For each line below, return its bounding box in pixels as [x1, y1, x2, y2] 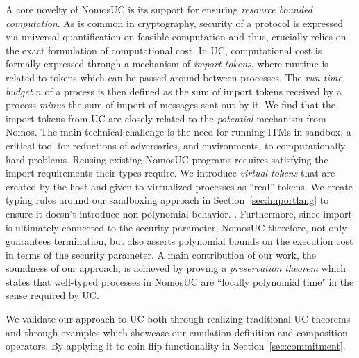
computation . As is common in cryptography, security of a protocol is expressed [6, 15, 344, 30]
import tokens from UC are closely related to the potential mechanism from [6, 111, 326, 125]
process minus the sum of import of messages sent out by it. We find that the [6, 97, 335, 112]
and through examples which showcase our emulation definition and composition [6, 325, 348, 339]
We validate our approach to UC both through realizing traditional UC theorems [6, 311, 351, 326]
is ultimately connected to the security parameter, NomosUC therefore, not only [6, 220, 347, 234]
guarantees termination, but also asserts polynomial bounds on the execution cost [6, 234, 353, 248]
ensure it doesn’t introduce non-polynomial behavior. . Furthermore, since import [6, 206, 352, 220]
